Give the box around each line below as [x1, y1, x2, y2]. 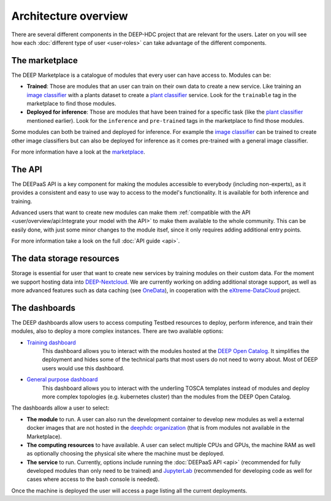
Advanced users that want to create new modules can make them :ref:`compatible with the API [11, 209, 251, 216]
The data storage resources [11, 254, 120, 264]
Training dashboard [26, 338, 76, 346]
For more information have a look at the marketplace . [11, 148, 145, 155]
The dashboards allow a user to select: [11, 404, 110, 411]
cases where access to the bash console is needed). [26, 476, 160, 483]
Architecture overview [11, 9, 128, 23]
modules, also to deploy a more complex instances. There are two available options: [11, 327, 224, 335]
